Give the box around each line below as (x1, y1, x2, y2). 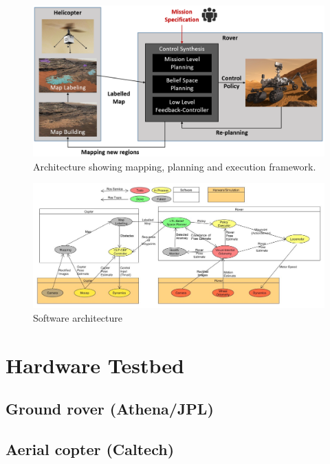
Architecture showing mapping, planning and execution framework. (33, 159, 316, 173)
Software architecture (33, 310, 123, 324)
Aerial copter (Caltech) (5, 438, 175, 459)
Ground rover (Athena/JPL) (5, 398, 214, 419)
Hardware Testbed (5, 351, 184, 379)
